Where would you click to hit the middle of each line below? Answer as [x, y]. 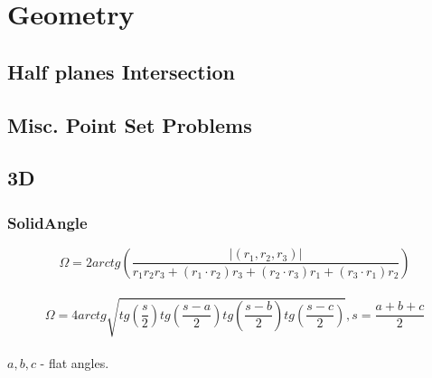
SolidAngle [47, 222]
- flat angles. [75, 362]
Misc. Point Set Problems [130, 124]
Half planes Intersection [121, 71]
